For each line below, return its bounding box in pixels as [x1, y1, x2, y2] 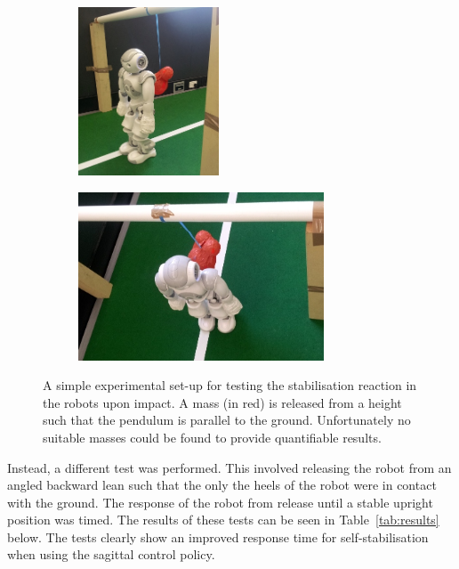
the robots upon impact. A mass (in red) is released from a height [43, 393, 402, 411]
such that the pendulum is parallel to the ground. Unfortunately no [43, 410, 411, 429]
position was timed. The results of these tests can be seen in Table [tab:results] [7, 510, 439, 529]
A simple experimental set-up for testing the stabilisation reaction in [43, 376, 417, 394]
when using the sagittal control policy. [7, 545, 215, 564]
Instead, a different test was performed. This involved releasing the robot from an [7, 458, 452, 476]
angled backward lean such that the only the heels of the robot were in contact [7, 476, 437, 494]
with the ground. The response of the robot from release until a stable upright [7, 492, 433, 511]
